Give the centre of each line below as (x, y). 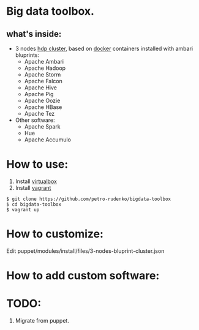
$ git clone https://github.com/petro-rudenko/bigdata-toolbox (89, 199)
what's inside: (34, 34)
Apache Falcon (43, 81)
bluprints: (27, 55)
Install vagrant (33, 187)
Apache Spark (42, 126)
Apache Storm (43, 74)
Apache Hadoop (45, 68)
